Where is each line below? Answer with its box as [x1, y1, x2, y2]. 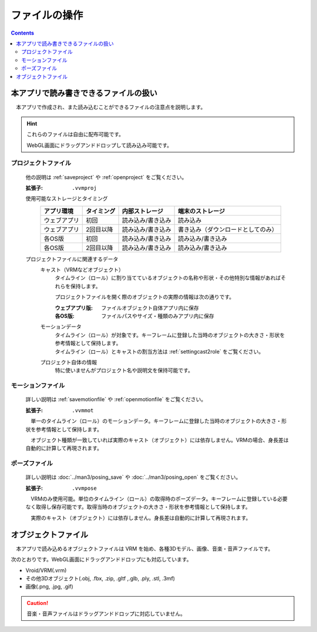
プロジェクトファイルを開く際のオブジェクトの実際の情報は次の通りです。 [55, 294, 235, 301]
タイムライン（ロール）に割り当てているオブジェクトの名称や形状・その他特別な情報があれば [55, 274, 281, 281]
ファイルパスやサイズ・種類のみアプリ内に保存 [101, 312, 214, 320]
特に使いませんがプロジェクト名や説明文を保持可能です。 [55, 367, 194, 374]
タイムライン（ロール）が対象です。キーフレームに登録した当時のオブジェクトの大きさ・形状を [55, 331, 285, 338]
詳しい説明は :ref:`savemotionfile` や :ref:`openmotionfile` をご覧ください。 [25, 396, 207, 403]
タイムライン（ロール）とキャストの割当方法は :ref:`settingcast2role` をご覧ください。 [55, 348, 264, 355]
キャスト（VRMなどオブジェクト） [40, 266, 124, 273]
